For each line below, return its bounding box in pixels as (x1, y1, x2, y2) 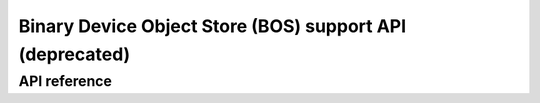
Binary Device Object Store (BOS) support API (18, 15, 407, 37)
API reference (18, 72, 112, 90)
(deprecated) (18, 43, 131, 65)
